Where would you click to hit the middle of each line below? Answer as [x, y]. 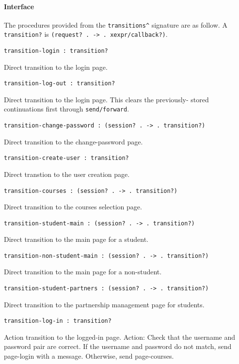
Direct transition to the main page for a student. [76, 239]
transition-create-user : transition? [66, 158]
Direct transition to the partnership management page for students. [104, 304]
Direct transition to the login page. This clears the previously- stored [106, 99]
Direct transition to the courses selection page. [73, 207]
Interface [19, 6]
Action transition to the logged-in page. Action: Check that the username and [120, 337]
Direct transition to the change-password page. [73, 141]
